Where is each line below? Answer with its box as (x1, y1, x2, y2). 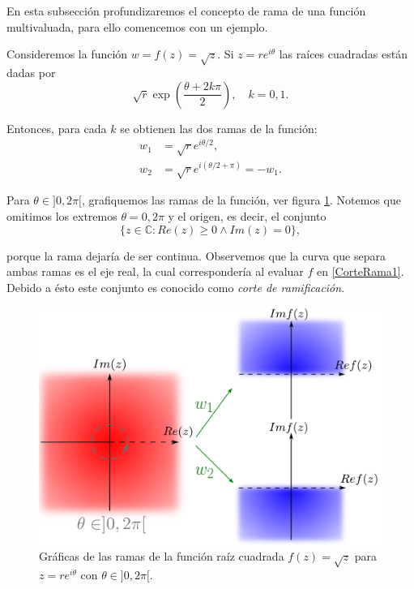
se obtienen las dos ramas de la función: (120, 119, 318, 136)
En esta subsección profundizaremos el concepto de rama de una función (6, 2, 366, 19)
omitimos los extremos (6, 207, 117, 224)
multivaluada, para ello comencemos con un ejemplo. (6, 18, 268, 35)
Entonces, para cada (6, 119, 107, 136)
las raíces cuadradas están (279, 45, 408, 62)
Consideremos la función (6, 45, 128, 62)
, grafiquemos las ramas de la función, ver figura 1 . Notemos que (82, 191, 402, 209)
